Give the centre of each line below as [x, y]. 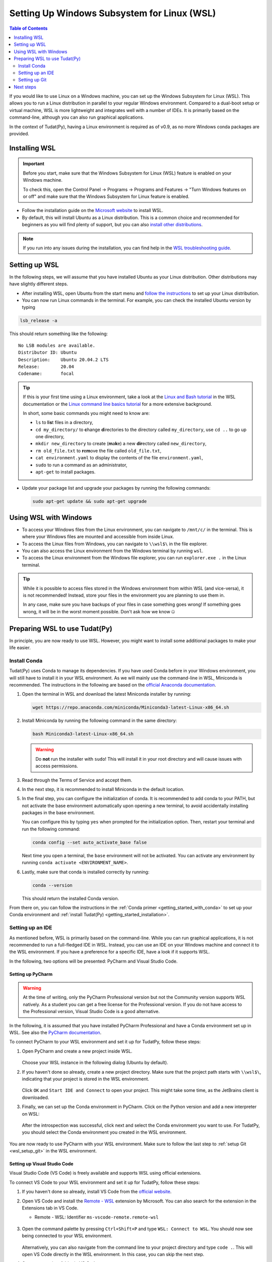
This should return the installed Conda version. [71, 898]
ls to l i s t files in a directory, [64, 423]
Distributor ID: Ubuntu [48, 353]
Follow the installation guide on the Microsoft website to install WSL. [93, 211]
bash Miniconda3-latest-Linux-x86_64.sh [83, 734]
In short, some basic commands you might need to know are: [86, 413]
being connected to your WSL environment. [67, 1236]
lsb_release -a [39, 321]
